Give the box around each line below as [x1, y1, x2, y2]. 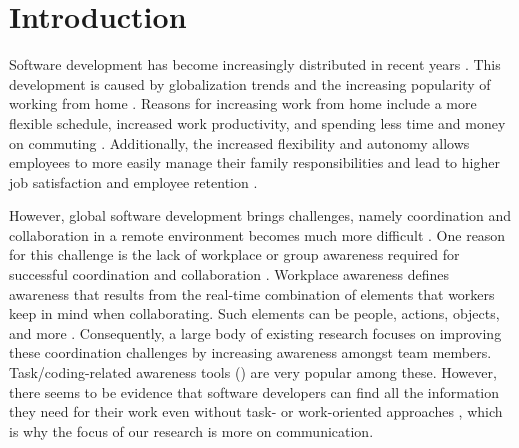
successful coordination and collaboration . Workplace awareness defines [9, 264, 450, 285]
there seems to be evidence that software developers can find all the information [9, 381, 500, 402]
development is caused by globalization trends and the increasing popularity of [9, 73, 491, 94]
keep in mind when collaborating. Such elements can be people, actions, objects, [9, 303, 500, 324]
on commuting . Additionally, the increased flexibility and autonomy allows [9, 132, 470, 153]
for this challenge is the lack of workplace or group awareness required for [9, 244, 460, 265]
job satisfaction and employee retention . [9, 171, 258, 192]
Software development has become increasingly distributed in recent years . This [9, 54, 501, 75]
